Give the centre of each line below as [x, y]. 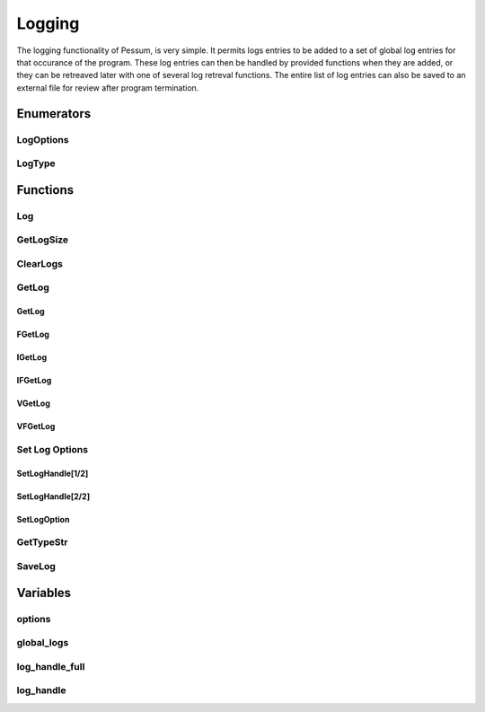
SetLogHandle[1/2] [53, 473]
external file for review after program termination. [108, 88]
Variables [44, 593]
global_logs [43, 643]
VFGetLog [36, 426]
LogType [36, 163]
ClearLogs [40, 263]
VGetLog [34, 403]
